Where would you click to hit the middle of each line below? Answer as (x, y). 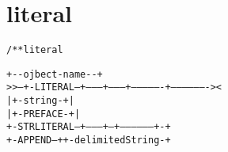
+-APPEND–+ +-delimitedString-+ (89, 141)
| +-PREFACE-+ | (44, 114)
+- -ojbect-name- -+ (55, 74)
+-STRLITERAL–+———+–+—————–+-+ (89, 127)
